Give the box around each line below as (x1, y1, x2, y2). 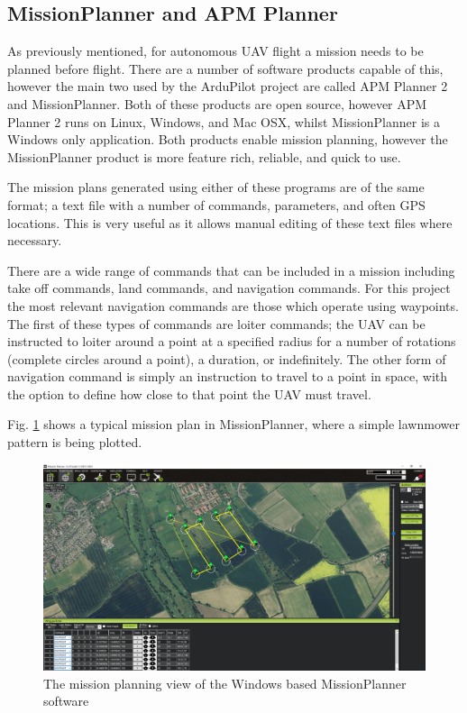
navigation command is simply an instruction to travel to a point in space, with (7, 367, 448, 386)
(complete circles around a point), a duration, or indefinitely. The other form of (7, 349, 446, 368)
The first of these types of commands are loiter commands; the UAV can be (7, 314, 426, 333)
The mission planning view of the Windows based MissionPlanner (43, 673, 407, 692)
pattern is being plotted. (7, 433, 142, 452)
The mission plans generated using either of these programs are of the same (7, 178, 425, 197)
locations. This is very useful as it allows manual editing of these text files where (7, 213, 453, 232)
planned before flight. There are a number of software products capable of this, (7, 59, 444, 78)
